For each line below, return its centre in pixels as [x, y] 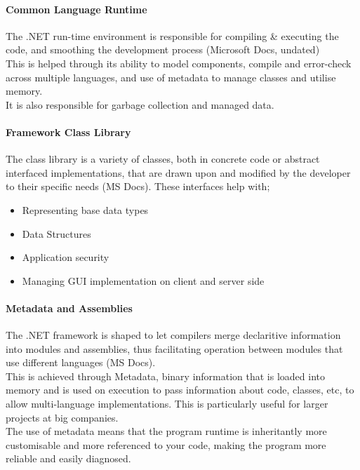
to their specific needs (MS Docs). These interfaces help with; [138, 186]
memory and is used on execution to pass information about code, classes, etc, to [180, 390]
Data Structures [56, 233]
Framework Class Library [68, 132]
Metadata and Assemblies [69, 308]
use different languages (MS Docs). [81, 362]
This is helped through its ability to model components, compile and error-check [179, 63]
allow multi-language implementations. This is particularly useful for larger [167, 404]
